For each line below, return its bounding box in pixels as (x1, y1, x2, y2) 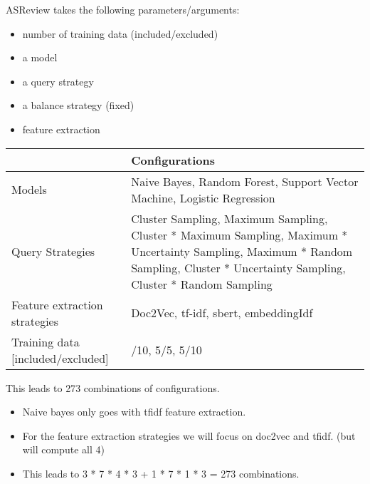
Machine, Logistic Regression (131, 189, 275, 206)
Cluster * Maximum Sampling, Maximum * (131, 226, 348, 243)
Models (11, 181, 47, 198)
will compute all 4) (22, 442, 105, 457)
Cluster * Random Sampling (131, 275, 273, 292)
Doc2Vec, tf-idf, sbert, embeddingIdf (131, 304, 313, 321)
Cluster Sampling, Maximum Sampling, (131, 210, 328, 227)
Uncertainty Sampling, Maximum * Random (131, 242, 353, 259)
